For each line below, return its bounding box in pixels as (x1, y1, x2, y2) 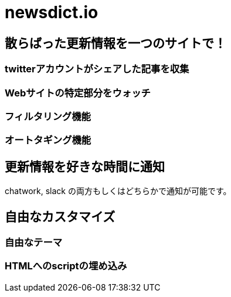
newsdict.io (5, 2, 98, 22)
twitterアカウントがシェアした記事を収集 (5, 63, 189, 75)
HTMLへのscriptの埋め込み (5, 260, 127, 272)
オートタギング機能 (5, 134, 91, 146)
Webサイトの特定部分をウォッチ (5, 86, 151, 99)
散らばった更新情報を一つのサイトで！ (5, 35, 226, 51)
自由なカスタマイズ (5, 209, 116, 224)
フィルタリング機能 (5, 110, 91, 122)
